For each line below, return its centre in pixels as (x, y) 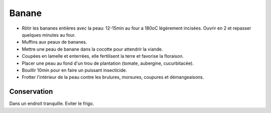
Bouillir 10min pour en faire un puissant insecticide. (75, 70)
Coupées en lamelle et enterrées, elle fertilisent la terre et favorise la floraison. (103, 56)
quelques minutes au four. (49, 35)
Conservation (31, 92)
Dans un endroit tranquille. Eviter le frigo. (52, 103)
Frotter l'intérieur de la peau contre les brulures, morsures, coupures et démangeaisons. (113, 77)
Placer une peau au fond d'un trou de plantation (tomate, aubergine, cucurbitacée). (108, 63)
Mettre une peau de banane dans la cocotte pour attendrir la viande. (92, 49)
